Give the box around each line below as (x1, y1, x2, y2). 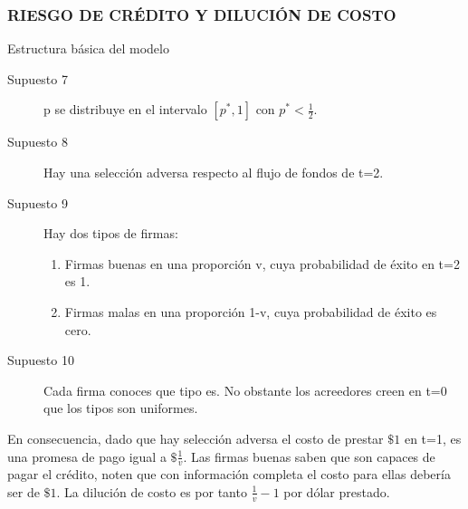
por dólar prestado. (283, 482, 390, 501)
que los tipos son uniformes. (43, 399, 198, 418)
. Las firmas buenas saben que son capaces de (183, 447, 435, 466)
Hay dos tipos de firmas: (43, 224, 178, 243)
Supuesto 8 (7, 132, 68, 151)
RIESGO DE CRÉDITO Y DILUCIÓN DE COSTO (7, 3, 396, 25)
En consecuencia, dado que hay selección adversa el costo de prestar (7, 428, 384, 447)
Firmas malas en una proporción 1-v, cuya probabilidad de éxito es (64, 302, 437, 321)
